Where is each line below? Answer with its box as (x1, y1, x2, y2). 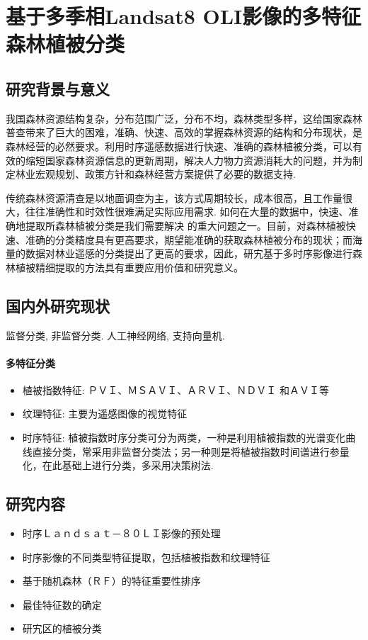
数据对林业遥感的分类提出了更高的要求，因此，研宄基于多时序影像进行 (25, 246, 352, 261)
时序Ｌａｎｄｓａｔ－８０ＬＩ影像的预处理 (22, 526, 221, 541)
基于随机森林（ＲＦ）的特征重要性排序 (22, 573, 201, 588)
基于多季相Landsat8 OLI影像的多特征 (6, 1, 362, 30)
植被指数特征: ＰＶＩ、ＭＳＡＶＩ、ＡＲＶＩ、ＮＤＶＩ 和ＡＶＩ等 (22, 382, 330, 397)
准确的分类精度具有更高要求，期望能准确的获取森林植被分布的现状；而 (25, 232, 352, 247)
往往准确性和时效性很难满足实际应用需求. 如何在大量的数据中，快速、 (25, 204, 349, 219)
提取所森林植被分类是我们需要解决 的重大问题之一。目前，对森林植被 (25, 218, 346, 232)
